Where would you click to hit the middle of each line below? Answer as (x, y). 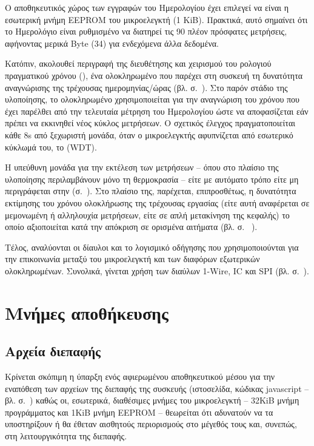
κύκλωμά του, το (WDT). (51, 147)
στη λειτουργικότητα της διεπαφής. (66, 436)
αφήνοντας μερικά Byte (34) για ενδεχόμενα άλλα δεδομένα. (112, 43)
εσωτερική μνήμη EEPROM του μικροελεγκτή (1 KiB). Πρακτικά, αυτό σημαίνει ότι (156, 19)
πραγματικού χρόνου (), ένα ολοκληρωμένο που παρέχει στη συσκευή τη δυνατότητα (154, 75)
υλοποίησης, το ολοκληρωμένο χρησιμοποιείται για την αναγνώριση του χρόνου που (152, 99)
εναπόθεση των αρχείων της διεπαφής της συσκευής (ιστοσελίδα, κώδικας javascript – (157, 388)
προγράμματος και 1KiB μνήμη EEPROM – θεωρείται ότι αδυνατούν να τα (139, 412)
